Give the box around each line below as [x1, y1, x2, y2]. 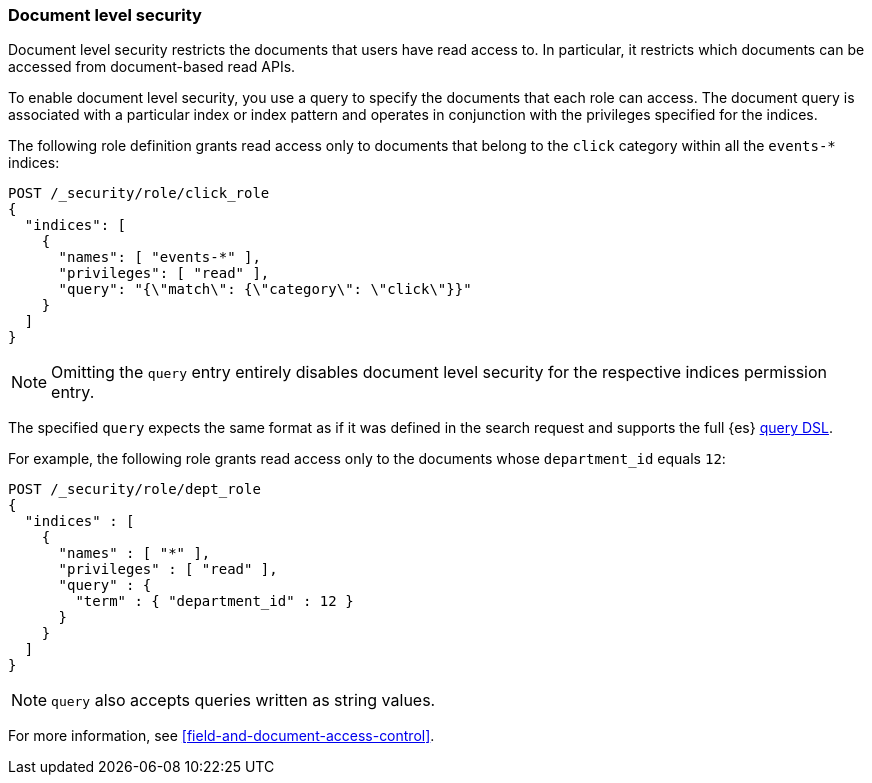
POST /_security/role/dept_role [8, 481, 261, 498]
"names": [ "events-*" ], [58, 249, 261, 266]
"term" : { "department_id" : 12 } [75, 593, 354, 610]
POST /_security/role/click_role [8, 185, 270, 202]
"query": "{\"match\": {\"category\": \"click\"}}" [58, 281, 472, 298]
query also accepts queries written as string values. [51, 690, 436, 711]
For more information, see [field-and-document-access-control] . [8, 727, 435, 745]
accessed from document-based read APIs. [8, 58, 296, 76]
